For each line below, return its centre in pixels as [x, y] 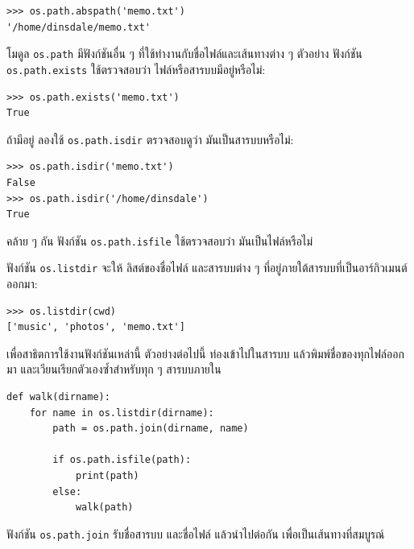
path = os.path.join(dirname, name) [151, 429]
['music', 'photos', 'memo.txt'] [96, 327]
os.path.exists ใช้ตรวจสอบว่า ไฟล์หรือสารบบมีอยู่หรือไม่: [136, 69]
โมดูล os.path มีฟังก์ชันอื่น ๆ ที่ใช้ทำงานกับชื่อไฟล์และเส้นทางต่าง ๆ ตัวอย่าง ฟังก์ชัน [184, 54]
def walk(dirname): [58, 397]
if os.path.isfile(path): [122, 460]
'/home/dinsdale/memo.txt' [79, 27]
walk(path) [104, 508]
